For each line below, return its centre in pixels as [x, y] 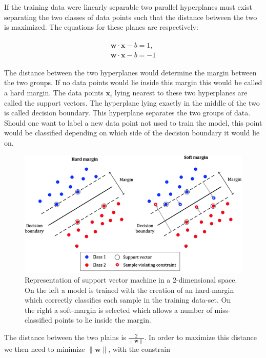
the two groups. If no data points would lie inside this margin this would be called [133, 82]
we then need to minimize [45, 349]
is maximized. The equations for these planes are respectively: [101, 27]
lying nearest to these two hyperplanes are [181, 93]
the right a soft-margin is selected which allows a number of [118, 310]
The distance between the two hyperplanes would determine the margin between [130, 72]
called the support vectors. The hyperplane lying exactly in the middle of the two [132, 102]
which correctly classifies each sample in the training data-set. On [128, 300]
